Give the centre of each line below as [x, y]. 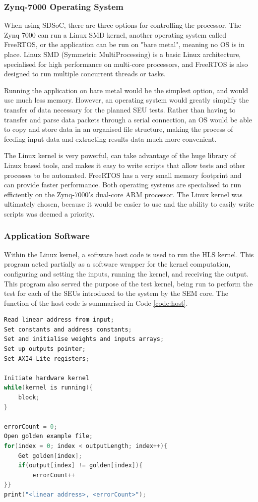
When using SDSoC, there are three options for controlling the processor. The [123, 25]
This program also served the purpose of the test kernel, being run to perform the [129, 283]
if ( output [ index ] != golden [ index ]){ [80, 466]
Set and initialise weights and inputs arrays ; [84, 339]
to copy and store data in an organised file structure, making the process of [119, 129]
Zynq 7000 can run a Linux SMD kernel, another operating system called [115, 34]
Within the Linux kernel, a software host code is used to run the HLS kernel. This [129, 254]
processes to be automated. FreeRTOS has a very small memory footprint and [123, 175]
